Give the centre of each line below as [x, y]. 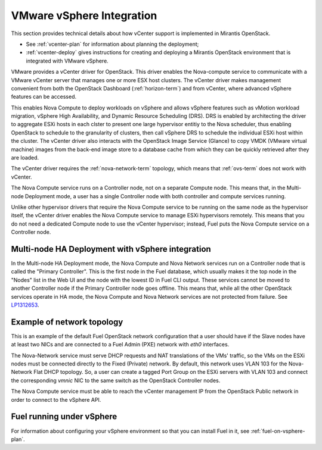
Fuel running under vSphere [64, 417]
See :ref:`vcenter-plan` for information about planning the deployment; [112, 44]
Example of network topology [67, 322]
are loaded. [25, 158]
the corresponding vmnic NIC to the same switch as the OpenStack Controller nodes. [116, 380]
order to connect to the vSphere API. [56, 399]
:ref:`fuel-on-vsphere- [278, 431]
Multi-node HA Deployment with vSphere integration [111, 249]
